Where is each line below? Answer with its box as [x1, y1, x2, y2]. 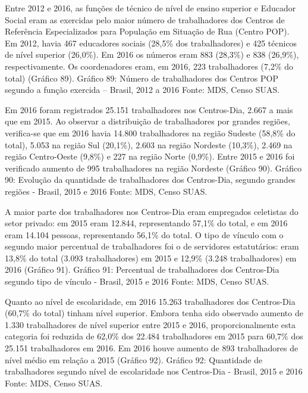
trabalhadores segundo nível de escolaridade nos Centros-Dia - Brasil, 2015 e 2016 [5, 365, 303, 378]
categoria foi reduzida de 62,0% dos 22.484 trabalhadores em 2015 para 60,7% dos [5, 330, 303, 342]
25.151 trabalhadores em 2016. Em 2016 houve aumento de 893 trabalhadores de [5, 342, 298, 354]
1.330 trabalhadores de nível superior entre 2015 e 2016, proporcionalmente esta [5, 318, 296, 330]
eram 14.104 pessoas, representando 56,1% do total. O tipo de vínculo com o [5, 228, 284, 241]
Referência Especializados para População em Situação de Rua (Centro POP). [5, 25, 290, 38]
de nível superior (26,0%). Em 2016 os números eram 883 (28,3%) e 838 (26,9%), [5, 48, 299, 61]
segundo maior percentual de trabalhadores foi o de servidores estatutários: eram [5, 240, 299, 252]
